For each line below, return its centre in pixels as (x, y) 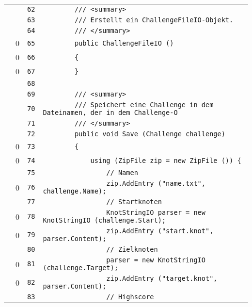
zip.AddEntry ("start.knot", (160, 231)
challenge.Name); (75, 191)
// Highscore (130, 297)
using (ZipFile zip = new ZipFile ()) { (166, 160)
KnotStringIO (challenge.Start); (104, 220)
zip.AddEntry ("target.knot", (162, 278)
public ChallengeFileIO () (124, 43)
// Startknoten (134, 202)
